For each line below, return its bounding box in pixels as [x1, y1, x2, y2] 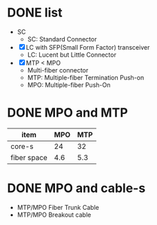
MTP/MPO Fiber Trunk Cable [17, 203, 100, 211]
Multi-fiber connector [27, 66, 89, 74]
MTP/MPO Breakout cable [17, 211, 92, 219]
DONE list [7, 5, 63, 21]
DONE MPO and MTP [7, 105, 129, 121]
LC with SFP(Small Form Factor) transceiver [25, 43, 150, 51]
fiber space [10, 153, 48, 162]
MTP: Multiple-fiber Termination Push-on [27, 73, 145, 81]
